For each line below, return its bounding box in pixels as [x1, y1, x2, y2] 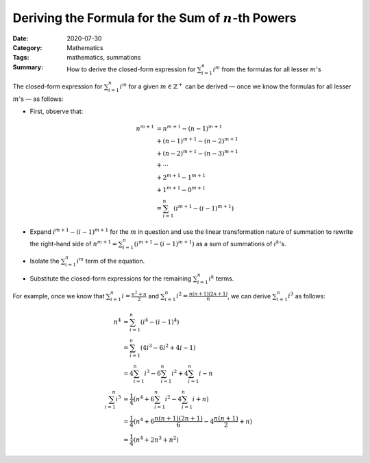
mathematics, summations [66, 54, 141, 62]
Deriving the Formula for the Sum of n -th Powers [12, 10, 297, 25]
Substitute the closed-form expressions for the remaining [29, 274, 192, 283]
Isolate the [29, 257, 60, 265]
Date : [12, 34, 29, 43]
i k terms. [208, 274, 234, 283]
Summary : [12, 62, 44, 71]
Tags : [12, 54, 29, 62]
